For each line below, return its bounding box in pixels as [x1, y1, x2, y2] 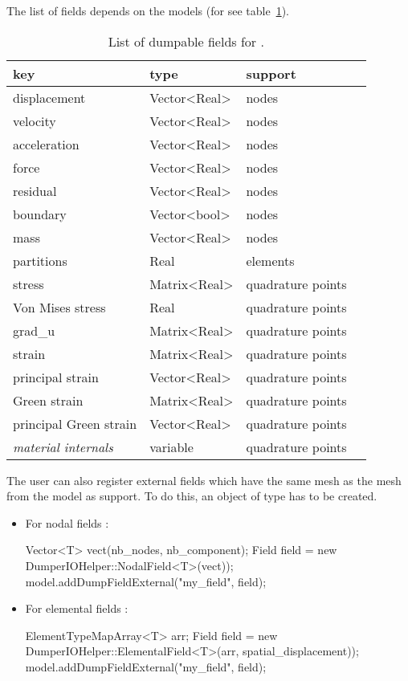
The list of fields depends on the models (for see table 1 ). [6, 2, 289, 18]
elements [246, 251, 295, 270]
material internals [13, 437, 113, 456]
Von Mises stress [13, 297, 106, 316]
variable [149, 437, 194, 456]
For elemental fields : [25, 600, 129, 617]
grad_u [13, 320, 55, 340]
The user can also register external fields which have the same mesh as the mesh [6, 471, 402, 488]
